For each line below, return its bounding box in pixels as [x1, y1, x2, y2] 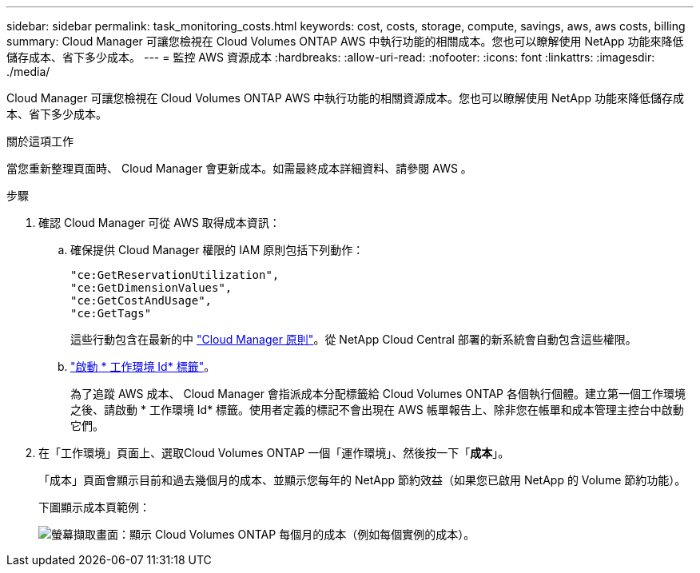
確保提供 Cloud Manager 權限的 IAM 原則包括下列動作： [70, 243, 364, 257]
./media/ [6, 65, 50, 78]
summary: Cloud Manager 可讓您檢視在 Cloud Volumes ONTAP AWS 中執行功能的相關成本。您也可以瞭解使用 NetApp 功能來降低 [6, 34, 684, 48]
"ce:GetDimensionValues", [70, 281, 233, 294]
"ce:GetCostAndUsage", [70, 294, 213, 307]
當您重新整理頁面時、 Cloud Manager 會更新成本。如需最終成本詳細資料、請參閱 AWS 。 [6, 161, 472, 175]
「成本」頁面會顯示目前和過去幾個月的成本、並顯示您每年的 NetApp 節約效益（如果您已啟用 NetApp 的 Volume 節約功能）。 [38, 473, 686, 487]
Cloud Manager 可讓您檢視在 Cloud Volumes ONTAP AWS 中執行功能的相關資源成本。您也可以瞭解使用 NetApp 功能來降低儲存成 [6, 91, 685, 105]
